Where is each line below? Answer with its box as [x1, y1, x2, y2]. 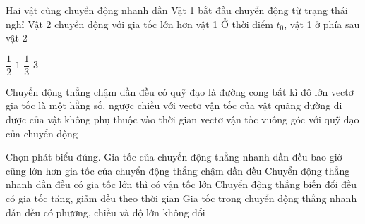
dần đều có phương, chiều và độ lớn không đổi [6, 204, 205, 219]
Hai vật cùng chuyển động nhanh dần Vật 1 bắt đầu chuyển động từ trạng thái [6, 3, 348, 17]
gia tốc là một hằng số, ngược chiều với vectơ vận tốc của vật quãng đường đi [6, 98, 342, 113]
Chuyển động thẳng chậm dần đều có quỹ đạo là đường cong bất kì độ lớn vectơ [6, 84, 354, 99]
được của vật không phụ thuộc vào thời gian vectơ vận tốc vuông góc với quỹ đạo [6, 112, 359, 127]
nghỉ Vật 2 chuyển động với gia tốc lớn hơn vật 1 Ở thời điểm [6, 16, 273, 31]
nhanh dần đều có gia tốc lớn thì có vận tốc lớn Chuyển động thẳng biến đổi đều [6, 177, 357, 192]
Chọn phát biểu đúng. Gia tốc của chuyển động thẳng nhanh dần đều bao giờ [6, 149, 342, 164]
